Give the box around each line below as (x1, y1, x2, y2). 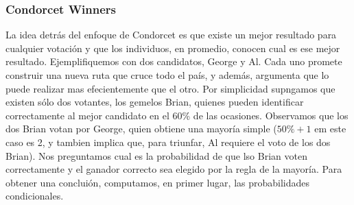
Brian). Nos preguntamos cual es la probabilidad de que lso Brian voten (5, 148, 307, 162)
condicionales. (5, 189, 64, 203)
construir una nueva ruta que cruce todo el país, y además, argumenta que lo (5, 68, 329, 82)
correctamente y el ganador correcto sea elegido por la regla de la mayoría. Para (5, 162, 342, 176)
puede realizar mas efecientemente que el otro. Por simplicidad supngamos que (5, 81, 335, 95)
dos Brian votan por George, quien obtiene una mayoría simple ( (5, 121, 277, 136)
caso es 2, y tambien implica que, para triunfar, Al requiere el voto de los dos (5, 134, 331, 149)
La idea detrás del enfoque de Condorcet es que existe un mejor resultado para (5, 27, 337, 42)
